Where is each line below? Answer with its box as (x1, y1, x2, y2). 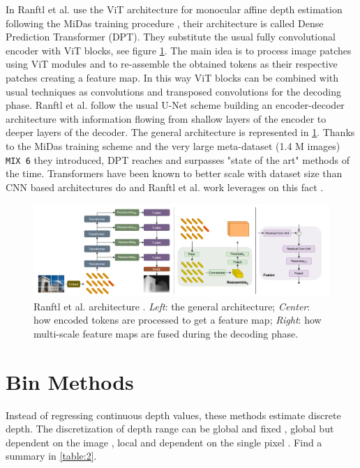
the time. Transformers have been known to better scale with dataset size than (6, 166, 343, 181)
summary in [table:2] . (6, 448, 97, 463)
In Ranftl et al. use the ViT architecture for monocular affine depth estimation (6, 2, 343, 16)
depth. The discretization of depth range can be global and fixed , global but (6, 421, 334, 436)
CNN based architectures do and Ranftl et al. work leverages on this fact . (6, 179, 324, 194)
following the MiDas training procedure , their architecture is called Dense (6, 15, 324, 30)
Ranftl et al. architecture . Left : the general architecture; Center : (33, 299, 310, 313)
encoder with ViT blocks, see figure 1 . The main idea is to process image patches (6, 43, 352, 57)
